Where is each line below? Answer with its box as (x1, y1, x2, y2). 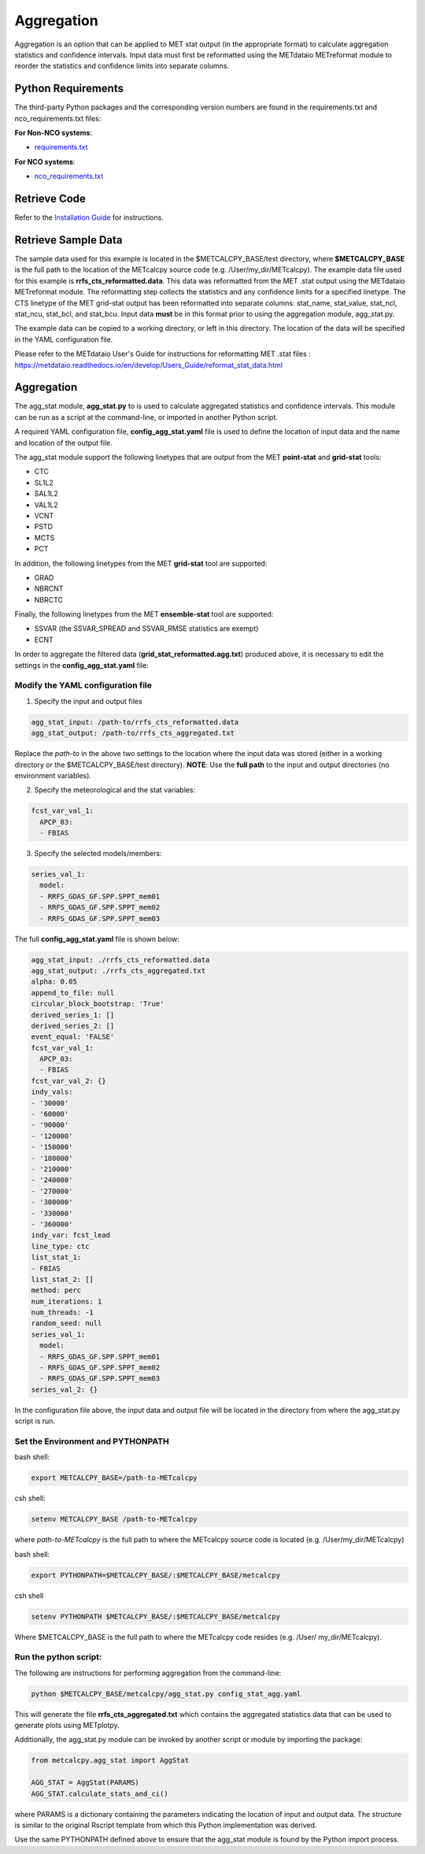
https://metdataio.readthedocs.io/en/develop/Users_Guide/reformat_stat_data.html (14, 360, 283, 369)
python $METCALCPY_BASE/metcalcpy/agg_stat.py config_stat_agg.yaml (31, 1689, 301, 1698)
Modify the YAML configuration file (14, 680, 153, 691)
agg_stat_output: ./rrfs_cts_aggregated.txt (31, 966, 206, 975)
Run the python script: (14, 1652, 102, 1663)
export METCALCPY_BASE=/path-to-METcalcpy (31, 1474, 198, 1482)
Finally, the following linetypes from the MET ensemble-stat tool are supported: (14, 610, 274, 619)
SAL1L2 (34, 489, 59, 499)
